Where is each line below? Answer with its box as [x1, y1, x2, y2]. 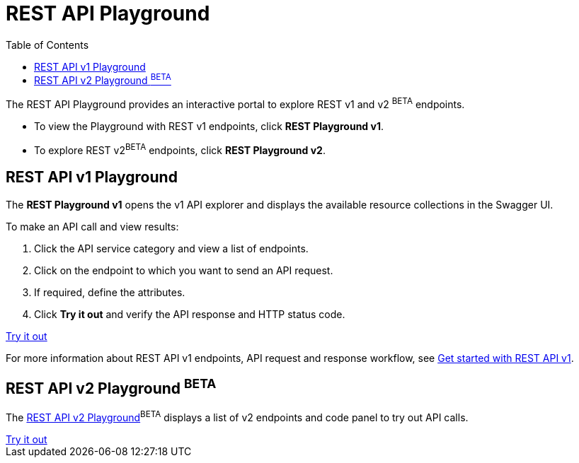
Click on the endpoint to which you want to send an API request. [34, 264, 333, 276]
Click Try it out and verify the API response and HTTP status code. [34, 307, 345, 320]
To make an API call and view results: [6, 220, 179, 233]
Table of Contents [6, 38, 89, 51]
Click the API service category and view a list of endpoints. [34, 242, 309, 254]
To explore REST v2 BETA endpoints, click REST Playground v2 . [34, 142, 326, 156]
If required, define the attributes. [34, 286, 185, 298]
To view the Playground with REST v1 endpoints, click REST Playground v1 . [34, 120, 384, 133]
